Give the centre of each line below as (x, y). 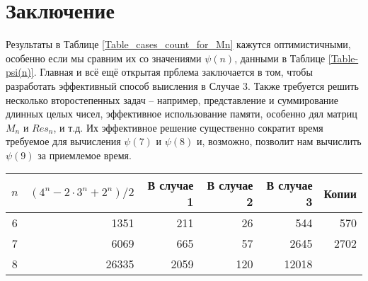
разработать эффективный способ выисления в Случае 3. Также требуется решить (182, 85)
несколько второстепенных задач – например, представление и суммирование (172, 99)
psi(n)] (20, 72)
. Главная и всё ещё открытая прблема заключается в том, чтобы (173, 72)
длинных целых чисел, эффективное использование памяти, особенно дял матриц (182, 114)
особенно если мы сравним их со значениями (104, 58)
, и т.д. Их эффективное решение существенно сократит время (188, 127)
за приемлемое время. (85, 155)
